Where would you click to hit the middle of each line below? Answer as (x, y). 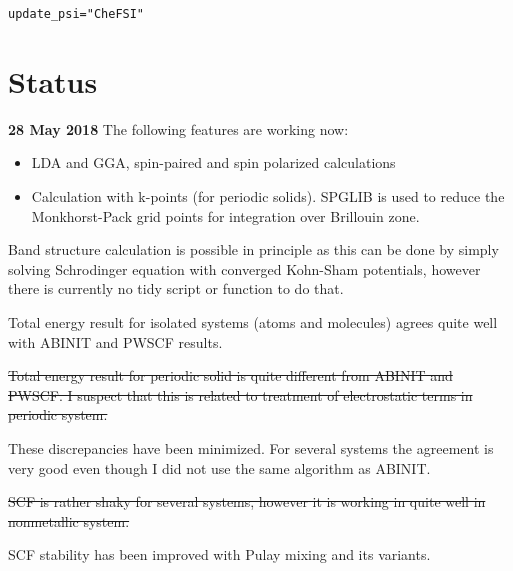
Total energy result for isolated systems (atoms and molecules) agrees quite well (253, 321)
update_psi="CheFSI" (76, 14)
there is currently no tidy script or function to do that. (176, 288)
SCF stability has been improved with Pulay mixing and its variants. (219, 554)
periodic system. (58, 414)
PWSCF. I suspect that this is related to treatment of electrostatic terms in (240, 394)
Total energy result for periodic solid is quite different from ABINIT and (230, 375)
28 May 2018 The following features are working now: (178, 128)
